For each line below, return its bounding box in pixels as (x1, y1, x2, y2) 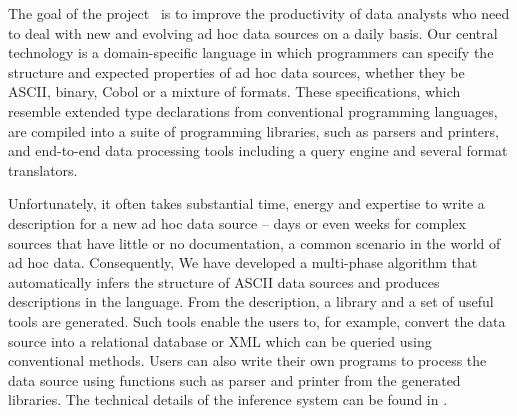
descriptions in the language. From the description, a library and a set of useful (8, 291, 494, 312)
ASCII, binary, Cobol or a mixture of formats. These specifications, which (8, 81, 461, 102)
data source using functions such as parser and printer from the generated (8, 369, 461, 390)
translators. (8, 159, 78, 180)
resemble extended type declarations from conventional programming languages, (8, 100, 498, 121)
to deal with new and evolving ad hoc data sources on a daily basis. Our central (8, 22, 498, 43)
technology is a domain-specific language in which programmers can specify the (8, 42, 494, 63)
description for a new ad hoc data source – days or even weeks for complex (8, 212, 466, 233)
